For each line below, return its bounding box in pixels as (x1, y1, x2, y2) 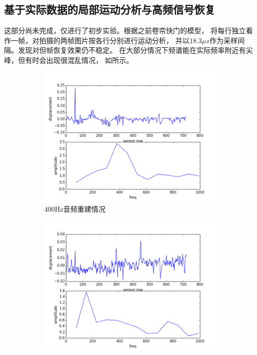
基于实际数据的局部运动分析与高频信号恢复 (4, 2, 215, 17)
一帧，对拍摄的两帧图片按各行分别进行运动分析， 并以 (11, 35, 190, 45)
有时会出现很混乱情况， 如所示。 (25, 54, 133, 65)
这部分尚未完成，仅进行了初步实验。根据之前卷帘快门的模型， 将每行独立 (4, 25, 246, 36)
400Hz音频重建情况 (44, 204, 106, 214)
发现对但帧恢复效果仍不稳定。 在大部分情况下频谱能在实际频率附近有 (18, 45, 246, 55)
